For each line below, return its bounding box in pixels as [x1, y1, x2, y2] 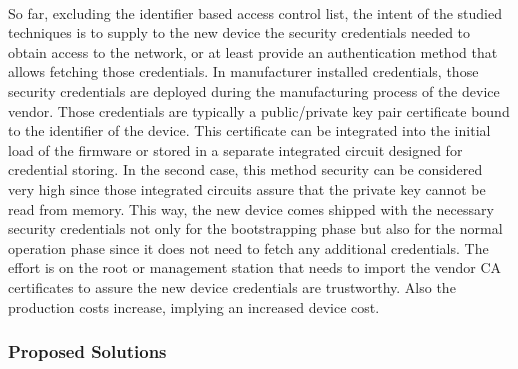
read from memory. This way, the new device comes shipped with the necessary [8, 198, 494, 219]
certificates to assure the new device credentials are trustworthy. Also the [8, 276, 456, 297]
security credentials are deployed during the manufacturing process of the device [8, 80, 500, 101]
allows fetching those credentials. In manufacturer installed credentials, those [8, 61, 479, 82]
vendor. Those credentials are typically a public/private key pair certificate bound [8, 100, 510, 121]
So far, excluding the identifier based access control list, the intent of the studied [8, 2, 503, 23]
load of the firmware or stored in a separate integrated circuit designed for [8, 139, 463, 160]
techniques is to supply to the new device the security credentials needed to [8, 22, 471, 43]
